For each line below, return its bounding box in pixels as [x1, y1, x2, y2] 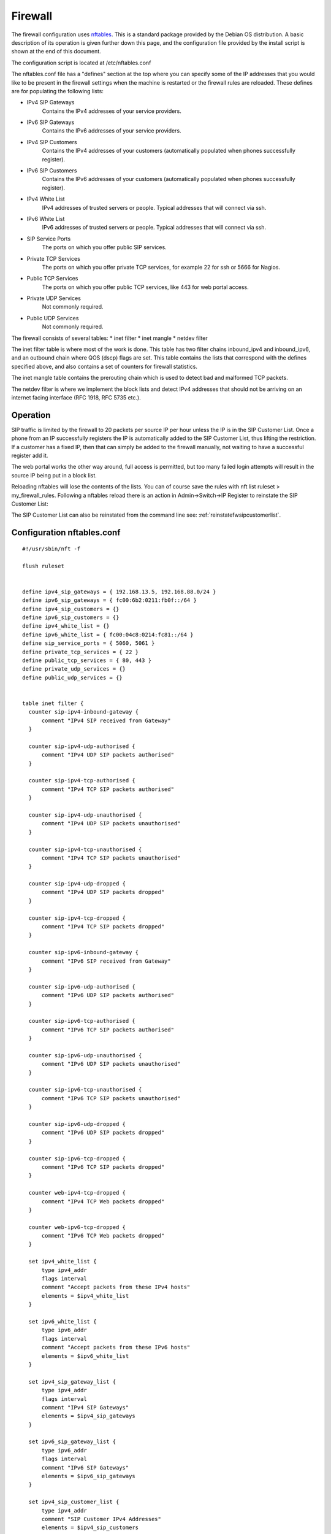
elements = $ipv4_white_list [41, 1292, 129, 1299]
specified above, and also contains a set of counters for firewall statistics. [11, 363, 197, 370]
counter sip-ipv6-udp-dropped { [28, 1120, 126, 1127]
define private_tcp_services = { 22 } [22, 648, 139, 655]
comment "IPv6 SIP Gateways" [41, 1464, 129, 1471]
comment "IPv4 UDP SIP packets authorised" [41, 752, 175, 758]
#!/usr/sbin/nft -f [22, 545, 81, 552]
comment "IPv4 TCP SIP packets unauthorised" [41, 854, 181, 861]
